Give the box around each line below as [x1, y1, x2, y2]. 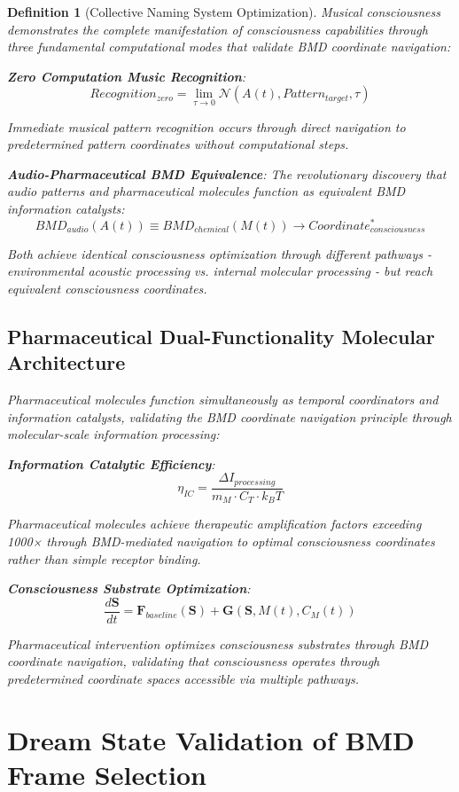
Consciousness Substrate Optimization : [7, 579, 251, 598]
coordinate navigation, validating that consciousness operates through [7, 652, 380, 670]
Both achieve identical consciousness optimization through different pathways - [7, 244, 432, 263]
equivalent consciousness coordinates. [7, 278, 207, 297]
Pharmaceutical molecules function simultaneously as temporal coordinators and [7, 390, 439, 409]
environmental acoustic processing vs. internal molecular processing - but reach [7, 262, 433, 280]
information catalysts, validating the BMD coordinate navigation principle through [7, 407, 452, 426]
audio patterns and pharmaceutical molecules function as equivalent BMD [7, 182, 406, 200]
